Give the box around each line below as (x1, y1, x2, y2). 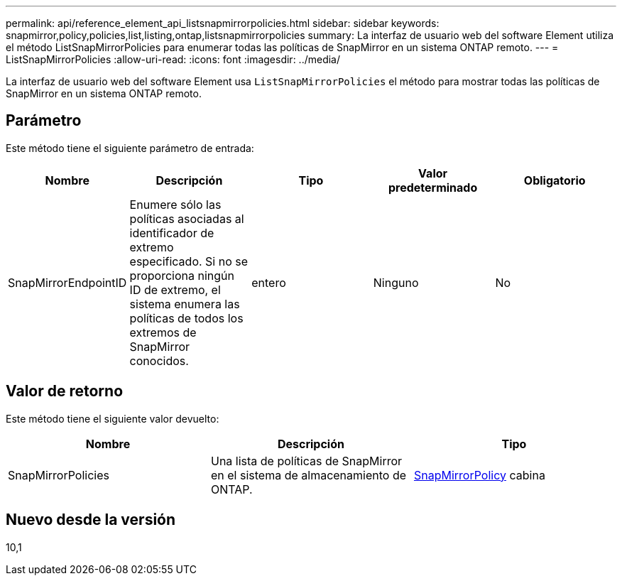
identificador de (129, 225, 214, 240)
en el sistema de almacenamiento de (210, 467, 406, 482)
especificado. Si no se (129, 254, 249, 268)
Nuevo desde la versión (6, 511, 176, 529)
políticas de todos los (129, 310, 244, 325)
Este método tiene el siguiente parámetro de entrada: (6, 141, 254, 154)
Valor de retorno (6, 382, 124, 401)
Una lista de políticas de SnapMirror (210, 453, 403, 468)
